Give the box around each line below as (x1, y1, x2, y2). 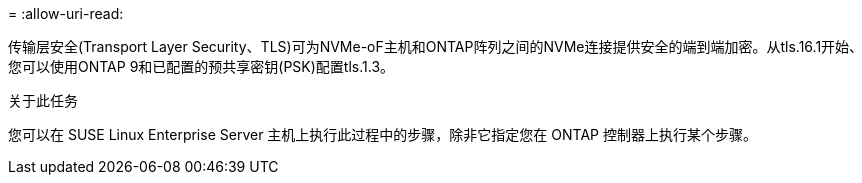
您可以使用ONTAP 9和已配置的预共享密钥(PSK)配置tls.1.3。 (8, 58, 395, 75)
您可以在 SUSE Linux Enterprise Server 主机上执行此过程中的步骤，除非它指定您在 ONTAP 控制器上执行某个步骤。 (8, 126, 757, 143)
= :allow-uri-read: (8, 5, 124, 22)
